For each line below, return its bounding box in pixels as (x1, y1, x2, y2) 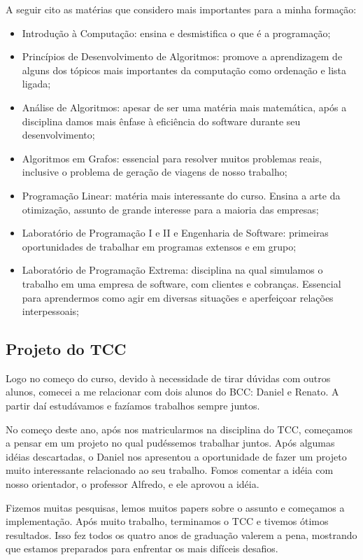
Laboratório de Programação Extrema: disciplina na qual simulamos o (22, 262, 323, 277)
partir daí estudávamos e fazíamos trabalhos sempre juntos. (6, 398, 260, 413)
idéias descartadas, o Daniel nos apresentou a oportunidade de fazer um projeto (6, 449, 347, 463)
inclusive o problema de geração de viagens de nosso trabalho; (22, 164, 287, 179)
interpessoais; (22, 304, 79, 318)
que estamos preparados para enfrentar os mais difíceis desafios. (6, 541, 278, 556)
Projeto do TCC (6, 338, 127, 360)
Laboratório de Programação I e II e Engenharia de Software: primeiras (22, 225, 329, 240)
